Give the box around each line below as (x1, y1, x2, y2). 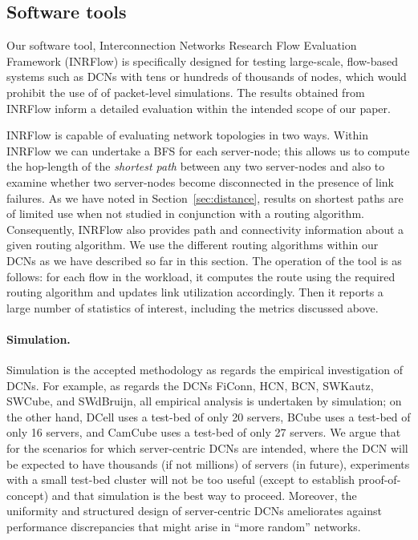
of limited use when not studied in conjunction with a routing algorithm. (6, 205, 364, 222)
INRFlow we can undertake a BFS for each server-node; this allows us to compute (6, 142, 410, 159)
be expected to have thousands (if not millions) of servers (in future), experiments (6, 455, 410, 472)
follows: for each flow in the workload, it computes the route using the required (6, 268, 396, 284)
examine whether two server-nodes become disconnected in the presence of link (6, 173, 395, 190)
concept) (6, 486, 49, 503)
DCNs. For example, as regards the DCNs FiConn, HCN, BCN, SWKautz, (6, 377, 374, 393)
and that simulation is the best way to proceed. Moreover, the (51, 486, 357, 503)
